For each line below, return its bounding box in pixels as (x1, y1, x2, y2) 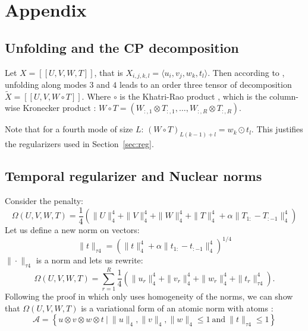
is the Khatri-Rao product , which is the (120, 90, 267, 102)
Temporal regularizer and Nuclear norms (5, 167, 262, 185)
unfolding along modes (5, 78, 87, 91)
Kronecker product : (23, 101, 96, 114)
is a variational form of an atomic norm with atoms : (81, 301, 274, 314)
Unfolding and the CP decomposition (5, 38, 239, 56)
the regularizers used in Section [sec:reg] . (5, 138, 154, 150)
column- (269, 90, 299, 102)
